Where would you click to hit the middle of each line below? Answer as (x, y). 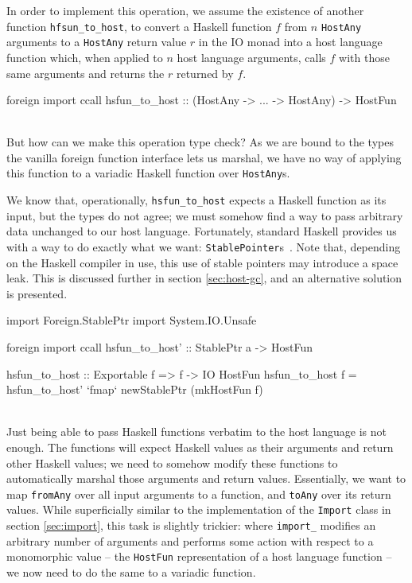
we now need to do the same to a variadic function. (131, 571)
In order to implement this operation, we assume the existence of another (185, 10)
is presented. (37, 293)
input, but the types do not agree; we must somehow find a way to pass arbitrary (205, 215)
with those (364, 57)
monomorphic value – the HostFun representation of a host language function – (199, 556)
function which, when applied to (85, 57)
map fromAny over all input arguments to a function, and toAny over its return (199, 494)
